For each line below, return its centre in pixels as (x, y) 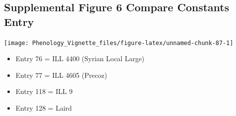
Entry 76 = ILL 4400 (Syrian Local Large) (80, 58)
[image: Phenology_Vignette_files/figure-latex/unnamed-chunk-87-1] (119, 43)
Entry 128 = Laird (44, 108)
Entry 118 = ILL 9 (44, 91)
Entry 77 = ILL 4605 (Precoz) (61, 75)
